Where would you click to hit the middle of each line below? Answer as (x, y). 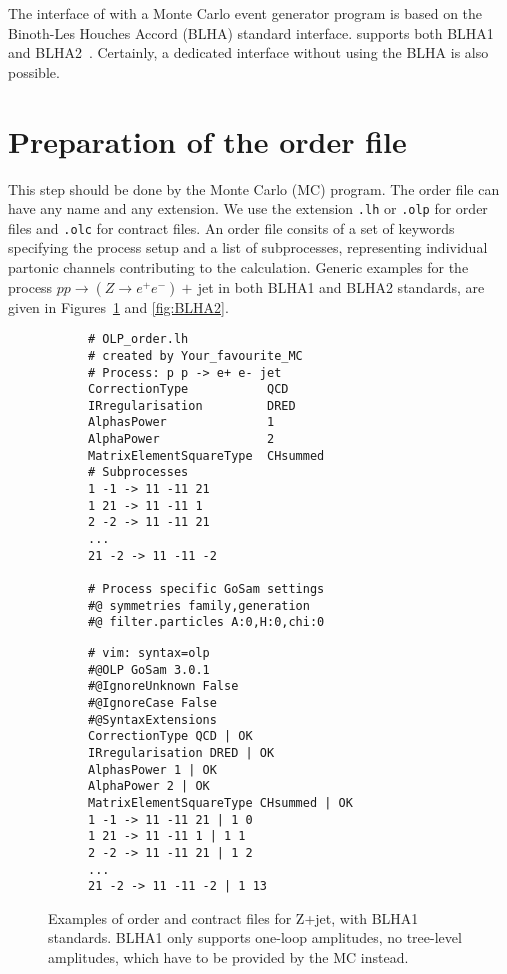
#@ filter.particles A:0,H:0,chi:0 (206, 622)
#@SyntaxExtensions (152, 719)
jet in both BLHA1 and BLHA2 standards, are (341, 286)
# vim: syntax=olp (149, 653)
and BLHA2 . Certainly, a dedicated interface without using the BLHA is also (248, 52)
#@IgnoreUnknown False (163, 686)
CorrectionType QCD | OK (170, 736)
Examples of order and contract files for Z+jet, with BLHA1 (233, 917)
